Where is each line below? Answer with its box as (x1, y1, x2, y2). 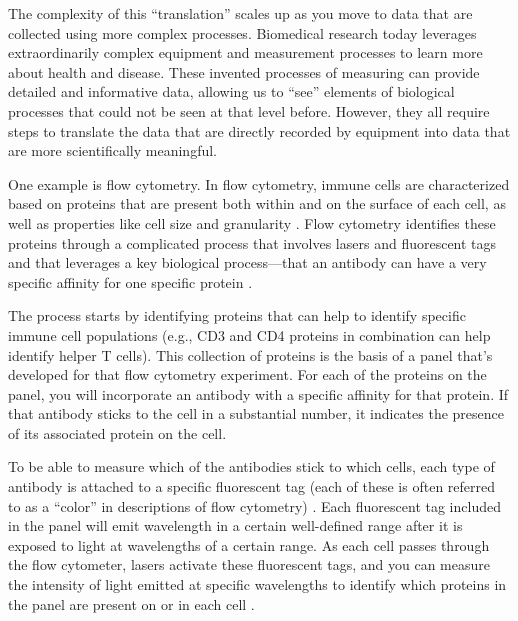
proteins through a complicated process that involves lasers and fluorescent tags (8, 232, 497, 253)
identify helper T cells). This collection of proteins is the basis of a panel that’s (8, 344, 493, 365)
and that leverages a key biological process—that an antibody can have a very (8, 252, 487, 273)
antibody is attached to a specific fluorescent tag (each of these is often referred (8, 476, 496, 497)
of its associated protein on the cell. (8, 422, 227, 443)
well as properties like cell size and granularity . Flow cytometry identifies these (8, 212, 496, 233)
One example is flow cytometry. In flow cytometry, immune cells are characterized (8, 173, 510, 194)
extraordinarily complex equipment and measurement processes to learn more (8, 42, 483, 63)
